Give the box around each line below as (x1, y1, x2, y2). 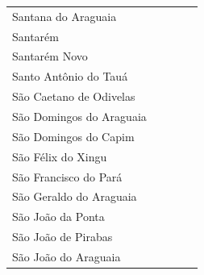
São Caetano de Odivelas (12, 88, 135, 105)
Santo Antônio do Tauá (12, 68, 128, 85)
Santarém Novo (12, 48, 88, 65)
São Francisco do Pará (12, 168, 123, 185)
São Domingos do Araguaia (12, 107, 147, 124)
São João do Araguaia (12, 248, 121, 265)
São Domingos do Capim (12, 127, 135, 144)
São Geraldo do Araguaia (12, 188, 137, 205)
